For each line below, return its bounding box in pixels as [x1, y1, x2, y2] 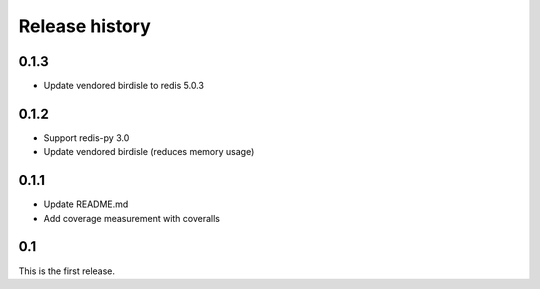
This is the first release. [18, 265, 115, 277]
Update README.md [43, 198, 129, 210]
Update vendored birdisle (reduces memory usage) [43, 146, 255, 158]
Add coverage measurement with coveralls [43, 212, 220, 224]
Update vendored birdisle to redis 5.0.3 [43, 80, 205, 92]
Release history [18, 15, 152, 37]
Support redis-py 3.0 [43, 131, 130, 144]
